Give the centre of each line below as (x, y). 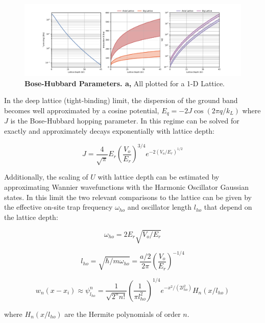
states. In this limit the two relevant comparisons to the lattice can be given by (128, 197)
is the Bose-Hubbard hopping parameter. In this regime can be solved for (125, 121)
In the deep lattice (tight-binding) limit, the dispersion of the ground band (121, 100)
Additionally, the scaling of (46, 177)
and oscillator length (160, 207)
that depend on (228, 207)
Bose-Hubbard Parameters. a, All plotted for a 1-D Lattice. (125, 83)
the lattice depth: (31, 217)
